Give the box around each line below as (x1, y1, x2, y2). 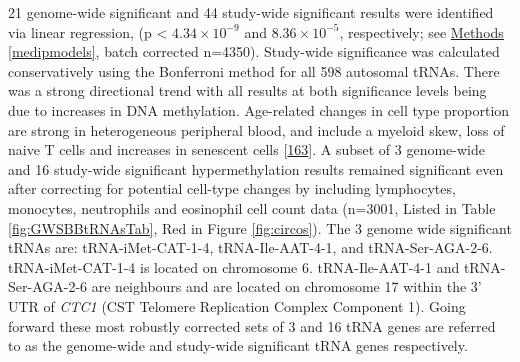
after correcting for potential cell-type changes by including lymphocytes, (8, 178, 456, 199)
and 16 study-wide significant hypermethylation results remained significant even (8, 158, 504, 179)
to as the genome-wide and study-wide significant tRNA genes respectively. (8, 335, 468, 356)
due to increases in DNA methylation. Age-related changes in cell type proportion (8, 99, 510, 120)
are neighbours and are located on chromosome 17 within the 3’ (91, 276, 482, 297)
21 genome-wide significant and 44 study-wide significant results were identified (8, 2, 494, 22)
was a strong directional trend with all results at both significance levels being (8, 80, 487, 101)
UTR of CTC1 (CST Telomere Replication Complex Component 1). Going (8, 295, 466, 316)
